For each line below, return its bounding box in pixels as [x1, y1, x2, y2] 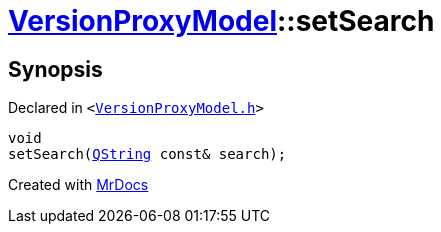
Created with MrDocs [8, 176, 149, 194]
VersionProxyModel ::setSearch [8, 4, 435, 38]
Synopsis [8, 56, 103, 82]
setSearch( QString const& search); [8, 146, 287, 163]
